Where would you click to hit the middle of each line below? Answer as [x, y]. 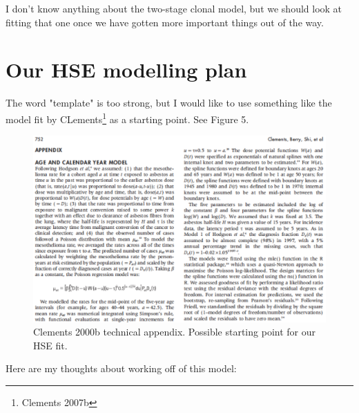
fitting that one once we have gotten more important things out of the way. [165, 22]
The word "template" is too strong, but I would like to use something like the [169, 103]
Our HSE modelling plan [126, 70]
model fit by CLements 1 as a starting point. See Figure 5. [127, 118]
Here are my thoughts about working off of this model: [121, 368]
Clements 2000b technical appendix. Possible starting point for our [174, 332]
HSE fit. [50, 345]
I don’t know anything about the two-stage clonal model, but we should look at [174, 8]
